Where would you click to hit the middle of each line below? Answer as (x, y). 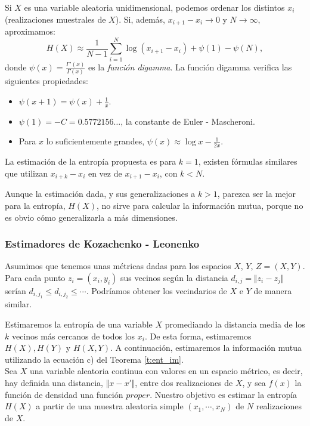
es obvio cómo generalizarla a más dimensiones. (91, 217)
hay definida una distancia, (54, 382)
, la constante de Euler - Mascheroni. (188, 121)
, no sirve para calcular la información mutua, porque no (200, 205)
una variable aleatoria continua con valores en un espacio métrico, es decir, (166, 371)
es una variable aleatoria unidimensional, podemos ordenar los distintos (154, 7)
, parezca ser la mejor (257, 194)
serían (15, 290)
